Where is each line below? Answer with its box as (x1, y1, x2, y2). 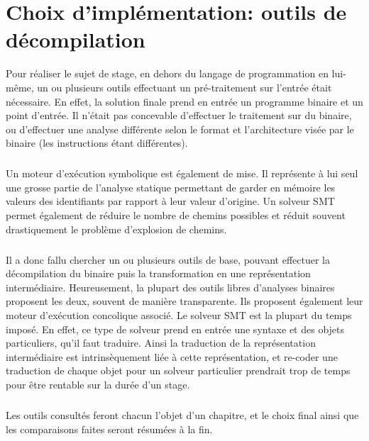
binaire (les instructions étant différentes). (6, 135, 188, 150)
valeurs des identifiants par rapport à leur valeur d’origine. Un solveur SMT (6, 194, 335, 208)
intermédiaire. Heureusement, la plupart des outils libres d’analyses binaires (6, 279, 335, 294)
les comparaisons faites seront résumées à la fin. (6, 421, 213, 436)
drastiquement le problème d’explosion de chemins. (6, 221, 227, 236)
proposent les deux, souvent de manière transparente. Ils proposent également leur (6, 294, 363, 308)
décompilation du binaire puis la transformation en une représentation (6, 266, 311, 281)
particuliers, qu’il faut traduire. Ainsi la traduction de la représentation (6, 335, 316, 350)
